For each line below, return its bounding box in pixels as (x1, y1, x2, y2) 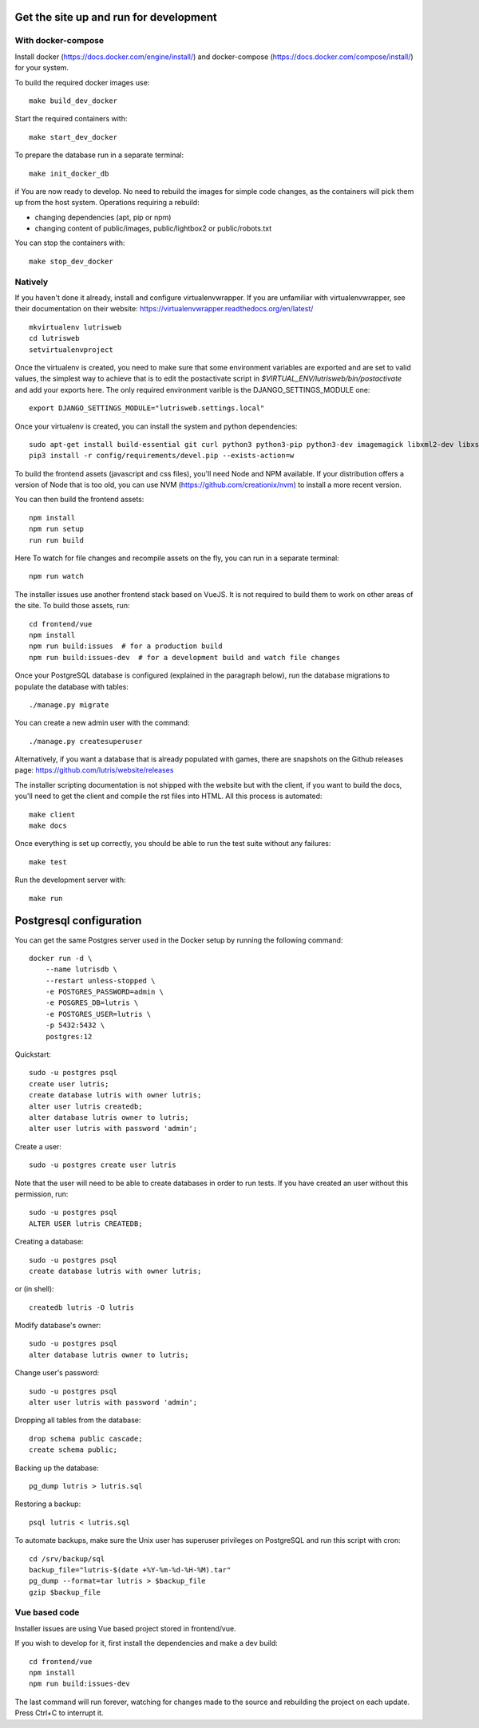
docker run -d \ (29, 954, 93, 963)
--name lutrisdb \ (45, 965, 118, 974)
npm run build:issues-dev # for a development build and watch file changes (29, 653, 341, 662)
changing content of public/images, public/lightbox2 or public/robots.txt (34, 223, 272, 233)
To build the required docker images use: (14, 77, 150, 87)
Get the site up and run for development (14, 10, 217, 24)
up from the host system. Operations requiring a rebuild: (14, 198, 200, 208)
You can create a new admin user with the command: (14, 718, 190, 728)
